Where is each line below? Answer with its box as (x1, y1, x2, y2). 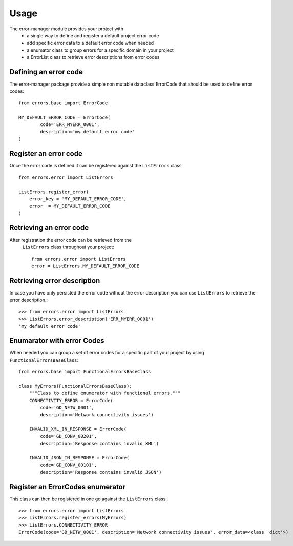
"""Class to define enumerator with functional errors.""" (29, 390, 181, 396)
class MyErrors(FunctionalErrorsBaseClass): (18, 383, 133, 389)
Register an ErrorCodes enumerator (9, 482, 126, 491)
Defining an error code (9, 67, 83, 76)
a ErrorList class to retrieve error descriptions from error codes (27, 54, 160, 60)
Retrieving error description (9, 276, 100, 285)
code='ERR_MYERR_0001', (40, 121, 100, 128)
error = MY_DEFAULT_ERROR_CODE (29, 203, 111, 209)
